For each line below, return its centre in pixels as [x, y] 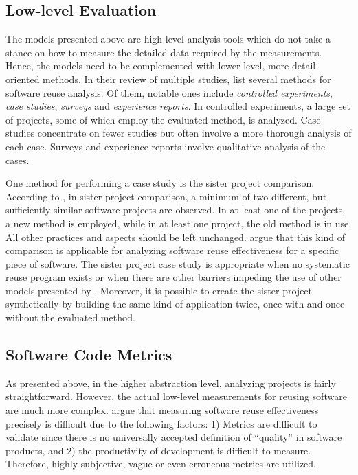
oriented [23, 79]
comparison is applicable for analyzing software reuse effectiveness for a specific [172, 250]
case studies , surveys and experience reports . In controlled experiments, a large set [178, 106]
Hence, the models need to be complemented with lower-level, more [147, 66]
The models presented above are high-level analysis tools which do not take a [168, 39]
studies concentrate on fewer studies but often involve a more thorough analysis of [179, 133]
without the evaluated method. [71, 317]
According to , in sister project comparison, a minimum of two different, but [166, 196]
